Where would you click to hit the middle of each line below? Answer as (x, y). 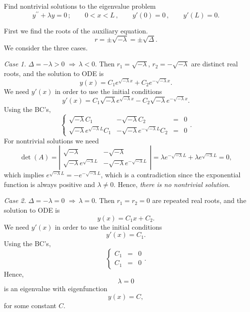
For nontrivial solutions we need (52, 140)
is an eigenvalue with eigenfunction (56, 289)
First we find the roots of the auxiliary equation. (76, 30)
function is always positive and (50, 184)
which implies (24, 175)
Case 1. (15, 64)
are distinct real (215, 64)
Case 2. (15, 200)
